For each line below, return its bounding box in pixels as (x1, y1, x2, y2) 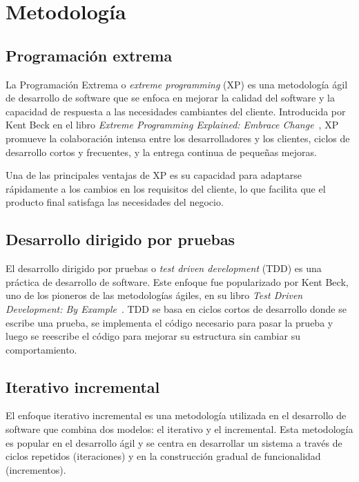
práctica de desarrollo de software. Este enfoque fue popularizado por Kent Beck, (6, 274, 349, 289)
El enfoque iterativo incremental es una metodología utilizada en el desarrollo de (6, 408, 347, 423)
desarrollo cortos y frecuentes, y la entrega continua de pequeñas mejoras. (6, 144, 317, 159)
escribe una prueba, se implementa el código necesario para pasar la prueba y (6, 315, 333, 329)
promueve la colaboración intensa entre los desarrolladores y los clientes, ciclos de (6, 131, 350, 145)
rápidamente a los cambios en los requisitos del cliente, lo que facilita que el (6, 181, 326, 195)
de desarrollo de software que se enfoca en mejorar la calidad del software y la (6, 90, 335, 105)
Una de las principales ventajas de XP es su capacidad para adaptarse (6, 168, 302, 182)
